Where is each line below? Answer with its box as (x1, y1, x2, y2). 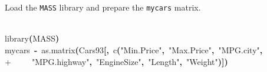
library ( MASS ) (5, 32, 60, 44)
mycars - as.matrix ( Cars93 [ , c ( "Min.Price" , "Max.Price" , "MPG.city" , (5, 44, 263, 56)
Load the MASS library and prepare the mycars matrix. (5, 1, 201, 13)
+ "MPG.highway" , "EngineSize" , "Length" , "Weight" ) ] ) (5, 55, 228, 67)
